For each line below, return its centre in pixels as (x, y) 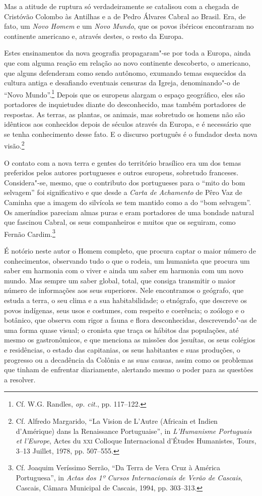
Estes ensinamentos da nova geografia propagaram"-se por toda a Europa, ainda (127, 53)
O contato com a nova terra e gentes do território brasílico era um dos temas (123, 162)
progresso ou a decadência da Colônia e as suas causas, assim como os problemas (129, 359)
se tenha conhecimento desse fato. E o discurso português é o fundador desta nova (131, 134)
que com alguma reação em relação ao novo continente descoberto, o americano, (127, 62)
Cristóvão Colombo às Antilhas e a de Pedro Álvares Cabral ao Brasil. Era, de (125, 16)
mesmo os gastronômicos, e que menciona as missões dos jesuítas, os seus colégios (130, 340)
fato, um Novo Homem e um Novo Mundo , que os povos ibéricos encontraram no (129, 26)
